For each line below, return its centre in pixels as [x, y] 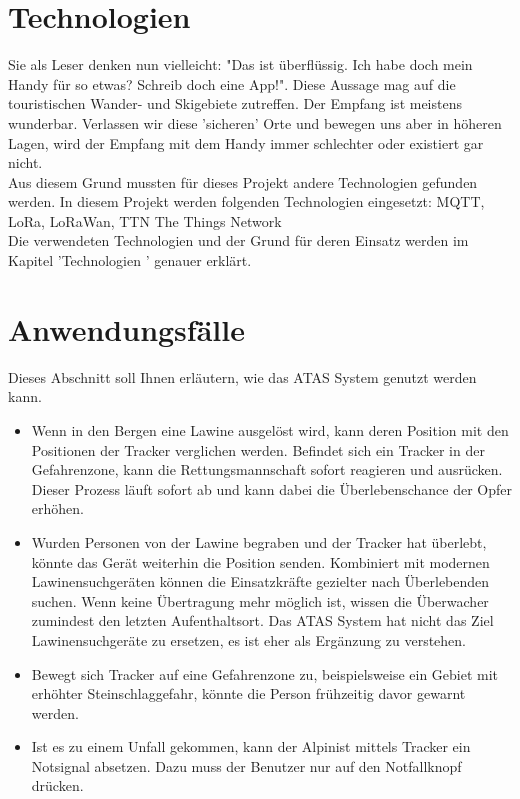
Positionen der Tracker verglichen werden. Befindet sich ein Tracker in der [258, 449]
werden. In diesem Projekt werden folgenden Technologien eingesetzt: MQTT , [246, 201]
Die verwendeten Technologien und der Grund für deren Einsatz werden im [238, 240]
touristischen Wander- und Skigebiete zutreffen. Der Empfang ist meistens [235, 103]
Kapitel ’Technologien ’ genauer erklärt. [130, 260]
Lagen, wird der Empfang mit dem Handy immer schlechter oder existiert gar [246, 142]
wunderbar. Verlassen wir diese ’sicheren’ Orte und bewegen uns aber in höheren [255, 122]
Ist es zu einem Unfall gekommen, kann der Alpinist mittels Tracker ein [251, 746]
